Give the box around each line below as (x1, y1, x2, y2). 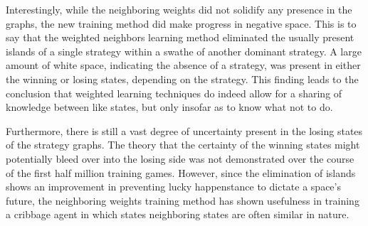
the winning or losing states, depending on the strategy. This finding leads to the (6, 71, 359, 86)
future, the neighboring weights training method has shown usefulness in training (6, 193, 359, 208)
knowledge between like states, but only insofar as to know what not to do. (6, 99, 333, 114)
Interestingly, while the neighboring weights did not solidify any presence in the (6, 2, 352, 16)
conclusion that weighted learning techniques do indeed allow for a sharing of (6, 85, 342, 100)
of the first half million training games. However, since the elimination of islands (6, 165, 356, 180)
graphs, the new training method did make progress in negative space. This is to (6, 16, 357, 31)
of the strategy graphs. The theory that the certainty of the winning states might (6, 137, 360, 152)
